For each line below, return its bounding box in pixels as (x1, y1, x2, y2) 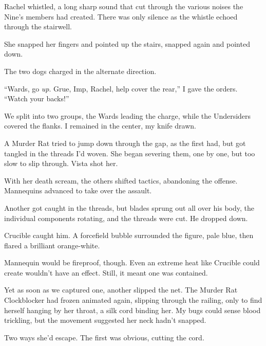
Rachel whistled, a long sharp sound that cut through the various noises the (4, 1, 243, 11)
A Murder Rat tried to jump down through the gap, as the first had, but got (4, 137, 246, 148)
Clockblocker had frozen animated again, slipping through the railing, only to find (4, 295, 262, 305)
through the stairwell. (4, 21, 72, 32)
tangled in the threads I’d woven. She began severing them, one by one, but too (4, 148, 255, 158)
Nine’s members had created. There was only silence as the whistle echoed (4, 11, 238, 22)
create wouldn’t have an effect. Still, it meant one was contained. (4, 267, 208, 278)
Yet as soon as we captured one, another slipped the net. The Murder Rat (4, 284, 238, 295)
